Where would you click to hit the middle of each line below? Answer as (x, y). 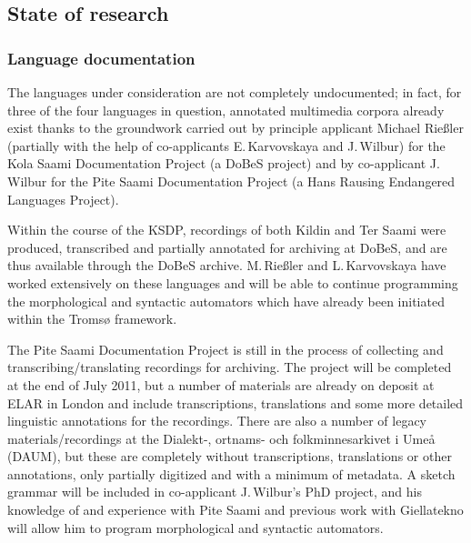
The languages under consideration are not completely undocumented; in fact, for (235, 92)
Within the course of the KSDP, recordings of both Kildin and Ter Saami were (227, 230)
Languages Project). (63, 199)
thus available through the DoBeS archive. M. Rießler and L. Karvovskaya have (227, 265)
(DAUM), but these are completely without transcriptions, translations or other (230, 456)
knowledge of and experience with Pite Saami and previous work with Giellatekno (235, 510)
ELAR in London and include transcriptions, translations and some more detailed (235, 402)
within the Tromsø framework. (92, 319)
